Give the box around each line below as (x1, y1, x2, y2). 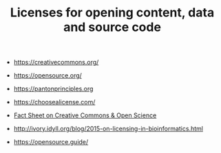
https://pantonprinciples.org (13, 84, 94, 93)
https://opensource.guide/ (13, 138, 89, 146)
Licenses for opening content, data (10, 5, 215, 21)
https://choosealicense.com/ (13, 98, 96, 106)
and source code (63, 19, 162, 35)
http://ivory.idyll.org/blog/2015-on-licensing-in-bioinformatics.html (13, 125, 203, 133)
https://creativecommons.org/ (13, 58, 99, 67)
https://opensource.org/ (13, 71, 83, 80)
